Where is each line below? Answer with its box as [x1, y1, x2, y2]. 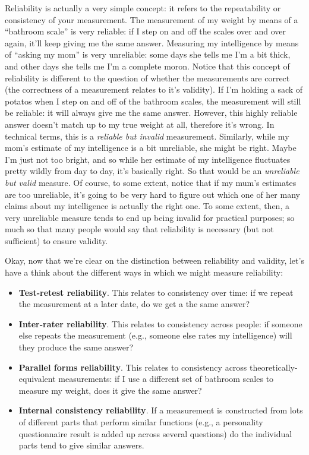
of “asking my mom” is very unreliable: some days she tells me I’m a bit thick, [5, 48, 291, 61]
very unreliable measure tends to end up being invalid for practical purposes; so [5, 211, 295, 223]
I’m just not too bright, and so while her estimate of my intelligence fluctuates [5, 153, 291, 165]
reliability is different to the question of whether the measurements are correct [5, 71, 290, 84]
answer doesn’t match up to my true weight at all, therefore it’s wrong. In [5, 118, 275, 130]
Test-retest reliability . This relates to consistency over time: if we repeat [18, 286, 294, 298]
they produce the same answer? [18, 341, 134, 353]
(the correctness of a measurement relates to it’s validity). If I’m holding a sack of [5, 83, 303, 96]
